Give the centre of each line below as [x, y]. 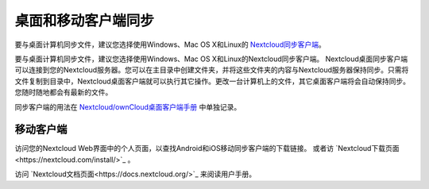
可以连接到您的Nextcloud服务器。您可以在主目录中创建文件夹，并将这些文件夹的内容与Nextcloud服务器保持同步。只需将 [212, 70]
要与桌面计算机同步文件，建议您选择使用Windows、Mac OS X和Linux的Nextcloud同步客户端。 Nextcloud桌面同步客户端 [211, 59]
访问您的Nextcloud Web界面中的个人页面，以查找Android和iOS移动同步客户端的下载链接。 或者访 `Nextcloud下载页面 [207, 148]
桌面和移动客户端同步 [85, 21]
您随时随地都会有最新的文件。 [64, 92]
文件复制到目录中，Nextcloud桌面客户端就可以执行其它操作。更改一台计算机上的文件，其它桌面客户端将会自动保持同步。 [213, 81]
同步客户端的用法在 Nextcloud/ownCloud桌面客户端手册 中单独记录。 [128, 106]
